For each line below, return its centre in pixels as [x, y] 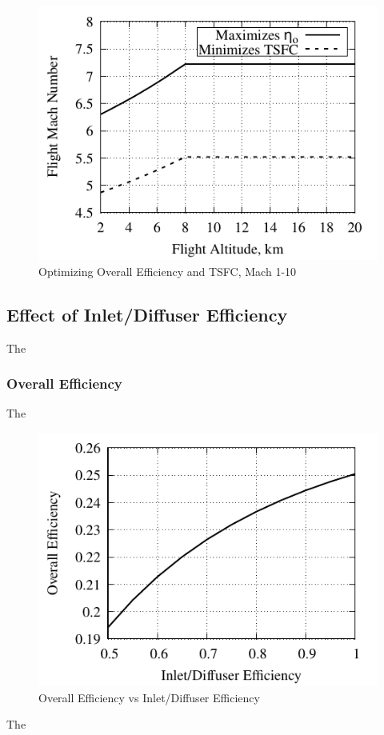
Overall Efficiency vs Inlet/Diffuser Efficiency [149, 697]
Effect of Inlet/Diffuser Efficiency [147, 314]
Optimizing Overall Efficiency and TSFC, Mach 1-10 [168, 271]
